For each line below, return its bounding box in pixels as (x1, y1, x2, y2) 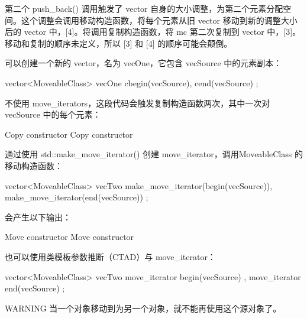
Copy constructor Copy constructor (5, 128, 133, 140)
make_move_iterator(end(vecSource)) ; (5, 191, 148, 203)
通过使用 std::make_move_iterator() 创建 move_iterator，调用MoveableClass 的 (5, 148, 303, 160)
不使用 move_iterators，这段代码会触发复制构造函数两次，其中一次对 (5, 96, 270, 109)
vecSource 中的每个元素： (5, 108, 101, 121)
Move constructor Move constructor (5, 231, 134, 243)
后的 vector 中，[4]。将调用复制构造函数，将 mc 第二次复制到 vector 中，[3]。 (5, 25, 301, 38)
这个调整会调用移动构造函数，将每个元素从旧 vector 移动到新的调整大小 (21, 14, 298, 26)
